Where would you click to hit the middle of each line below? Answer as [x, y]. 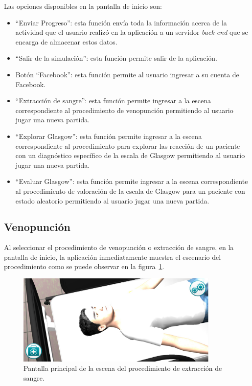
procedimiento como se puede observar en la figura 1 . [84, 266]
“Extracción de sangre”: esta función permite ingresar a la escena [113, 101]
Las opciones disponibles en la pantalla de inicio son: [83, 6]
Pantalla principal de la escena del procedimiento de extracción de [123, 368]
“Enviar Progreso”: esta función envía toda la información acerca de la [121, 22]
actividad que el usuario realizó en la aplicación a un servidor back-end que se [132, 32]
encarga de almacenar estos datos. [66, 41]
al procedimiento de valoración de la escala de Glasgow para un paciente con [130, 191]
